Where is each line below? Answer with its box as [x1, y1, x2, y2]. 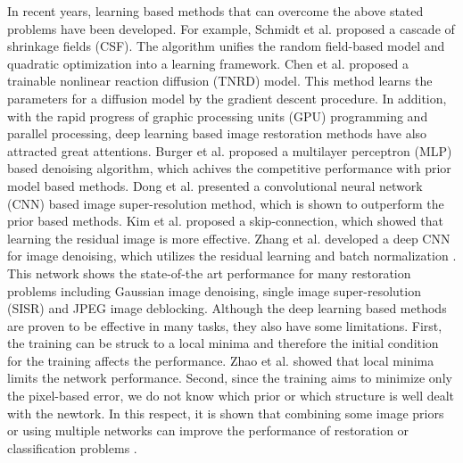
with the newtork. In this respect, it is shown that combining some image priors [7, 403, 444, 422]
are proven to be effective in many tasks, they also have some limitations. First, [7, 316, 442, 335]
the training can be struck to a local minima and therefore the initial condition [7, 334, 439, 352]
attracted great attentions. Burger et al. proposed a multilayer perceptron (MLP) [7, 141, 452, 160]
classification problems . [7, 438, 137, 457]
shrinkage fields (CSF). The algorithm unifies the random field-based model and [7, 37, 445, 55]
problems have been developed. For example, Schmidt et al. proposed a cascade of [7, 19, 455, 37]
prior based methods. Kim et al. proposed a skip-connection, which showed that [7, 211, 443, 230]
